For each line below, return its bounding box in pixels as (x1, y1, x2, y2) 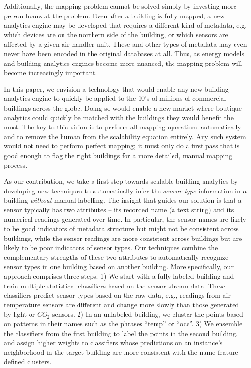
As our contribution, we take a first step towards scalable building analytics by (4, 176, 238, 186)
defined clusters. (4, 356, 52, 367)
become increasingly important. (4, 67, 97, 78)
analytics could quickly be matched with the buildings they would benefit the (4, 112, 234, 122)
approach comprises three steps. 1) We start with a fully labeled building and (4, 271, 234, 281)
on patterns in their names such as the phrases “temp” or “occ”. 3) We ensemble (4, 319, 243, 328)
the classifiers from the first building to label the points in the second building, (4, 328, 238, 338)
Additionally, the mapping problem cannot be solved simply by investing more (4, 1, 236, 11)
